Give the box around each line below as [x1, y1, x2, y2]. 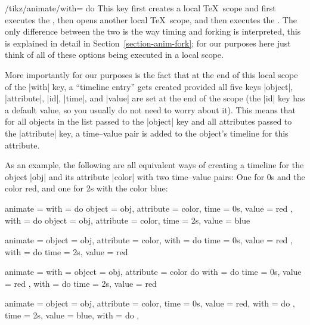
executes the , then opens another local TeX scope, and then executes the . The [5, 13, 297, 26]
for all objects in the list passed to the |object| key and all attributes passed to [5, 115, 292, 128]
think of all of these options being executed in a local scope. [5, 48, 224, 61]
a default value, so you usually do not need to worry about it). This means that [5, 103, 296, 116]
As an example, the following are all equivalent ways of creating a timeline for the [5, 159, 304, 171]
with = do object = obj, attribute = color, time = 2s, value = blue [5, 213, 250, 226]
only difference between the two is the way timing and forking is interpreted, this [5, 25, 301, 38]
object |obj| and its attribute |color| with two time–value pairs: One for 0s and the [5, 170, 305, 182]
